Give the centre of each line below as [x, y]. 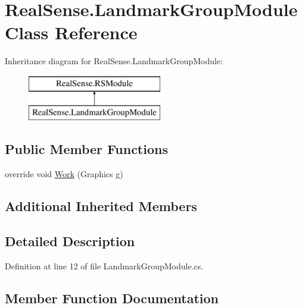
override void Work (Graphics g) [64, 174]
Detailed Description [70, 241]
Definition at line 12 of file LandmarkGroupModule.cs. [104, 265]
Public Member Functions [86, 149]
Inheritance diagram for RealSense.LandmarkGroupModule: [114, 61]
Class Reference [71, 32]
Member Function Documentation [112, 298]
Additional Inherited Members [101, 206]
